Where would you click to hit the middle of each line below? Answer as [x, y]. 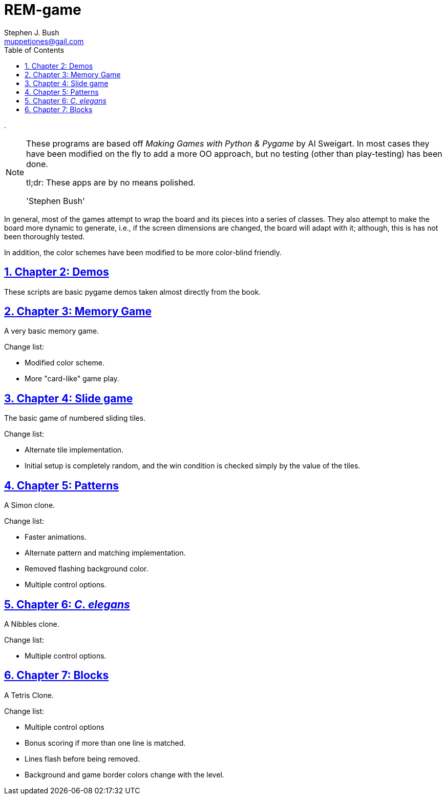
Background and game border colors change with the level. [124, 774]
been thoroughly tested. [45, 236]
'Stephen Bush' [56, 201]
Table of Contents [34, 50]
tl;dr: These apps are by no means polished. [111, 182]
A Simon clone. [30, 505]
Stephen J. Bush [32, 32]
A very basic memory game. [52, 331]
